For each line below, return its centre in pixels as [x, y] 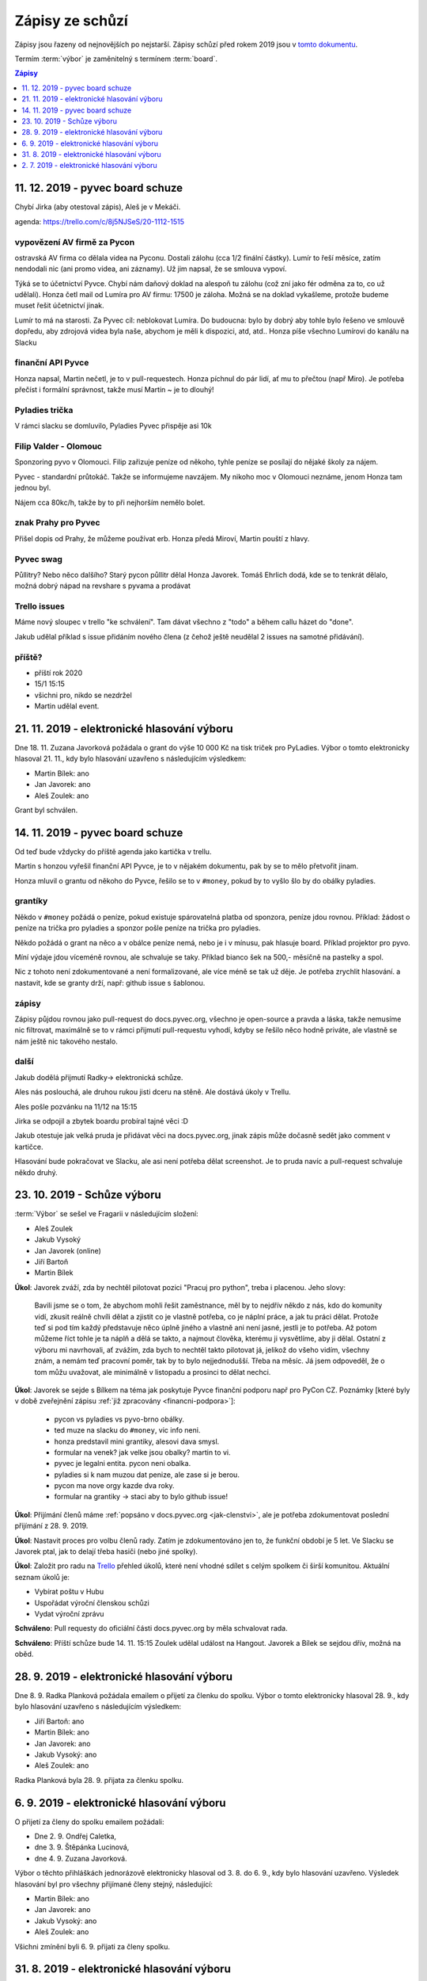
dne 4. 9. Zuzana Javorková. [81, 1858]
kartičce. [29, 1147]
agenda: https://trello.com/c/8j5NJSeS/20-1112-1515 [100, 221]
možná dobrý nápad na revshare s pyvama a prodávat [103, 586]
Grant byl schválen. [46, 810]
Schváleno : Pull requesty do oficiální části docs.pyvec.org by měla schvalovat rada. [151, 1628]
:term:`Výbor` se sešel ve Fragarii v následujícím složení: [106, 1214]
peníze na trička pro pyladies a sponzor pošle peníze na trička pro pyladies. [138, 928]
